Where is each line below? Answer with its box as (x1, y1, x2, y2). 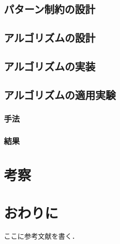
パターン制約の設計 (4, 1, 95, 16)
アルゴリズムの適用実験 (4, 87, 116, 102)
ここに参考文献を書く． (4, 231, 79, 241)
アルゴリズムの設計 (4, 30, 96, 45)
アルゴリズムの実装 (4, 58, 96, 73)
